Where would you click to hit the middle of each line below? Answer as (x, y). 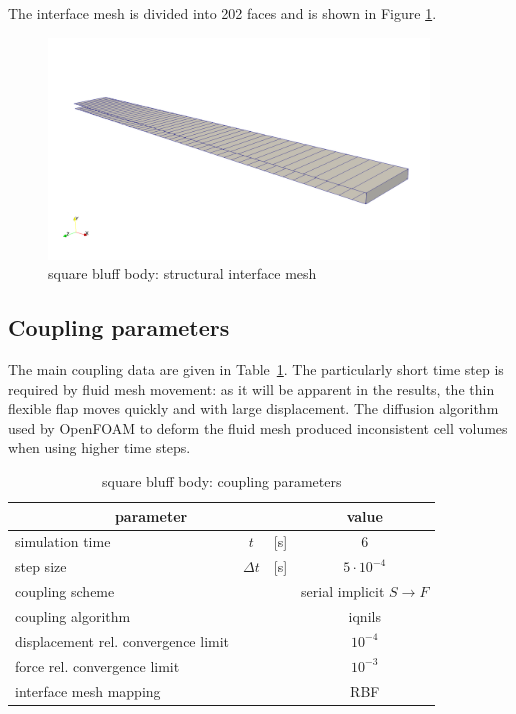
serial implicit (343, 591)
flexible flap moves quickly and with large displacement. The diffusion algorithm (253, 408)
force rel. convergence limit (97, 665)
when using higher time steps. (99, 447)
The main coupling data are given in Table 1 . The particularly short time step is (256, 369)
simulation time (63, 541)
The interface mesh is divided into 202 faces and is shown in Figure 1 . (222, 13)
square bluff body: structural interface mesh (182, 273)
